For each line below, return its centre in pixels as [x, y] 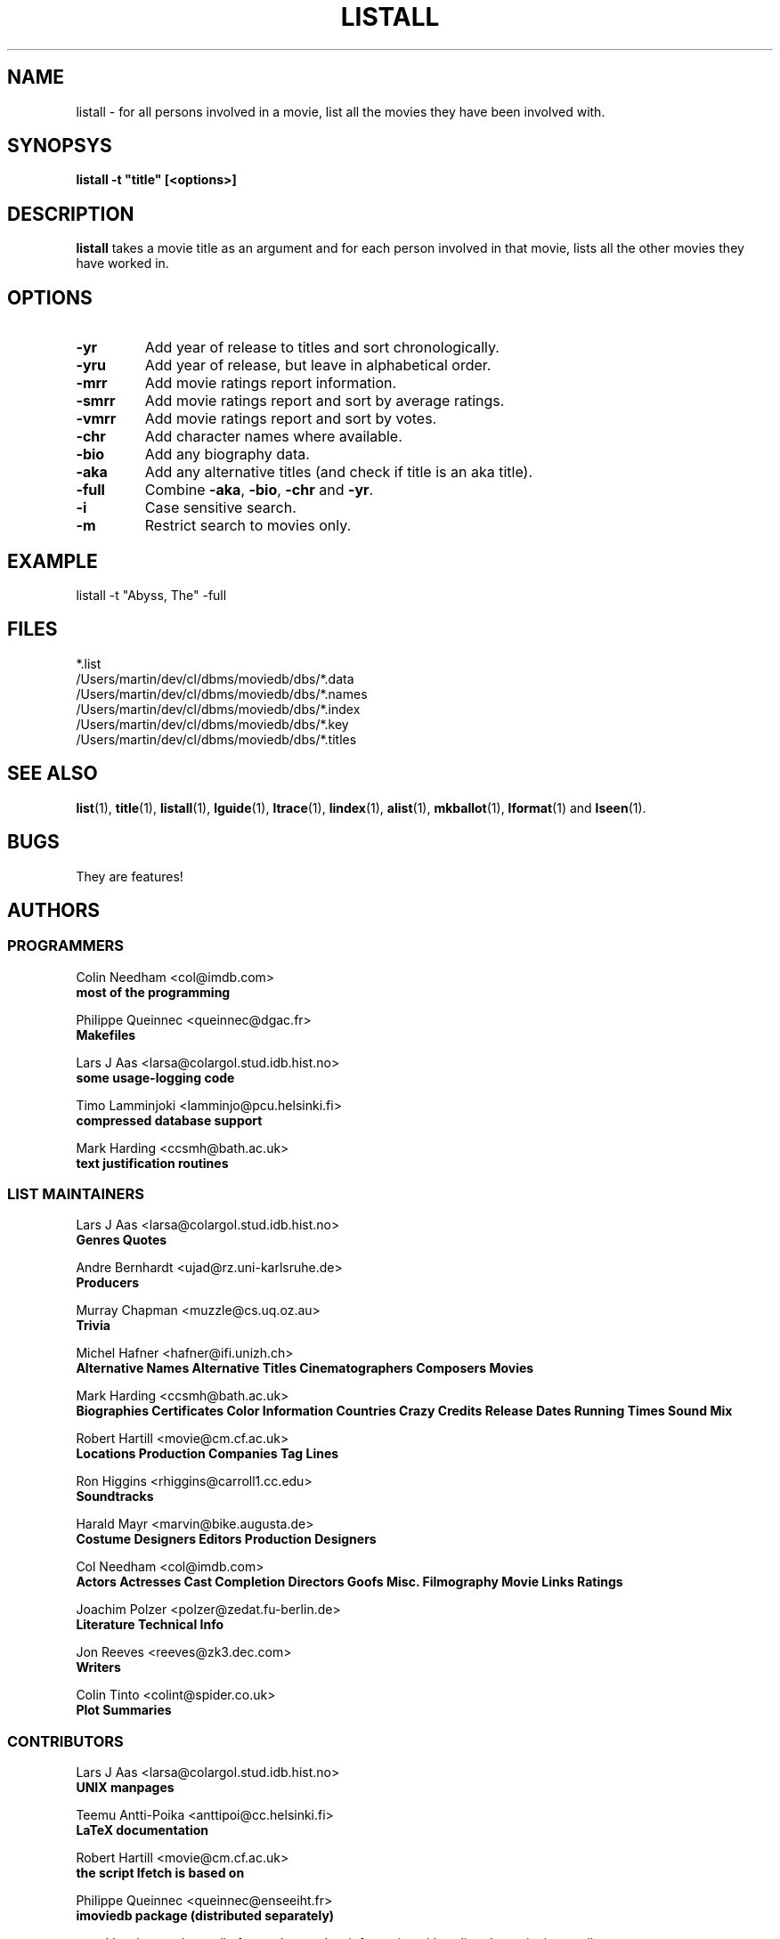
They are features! [130, 876]
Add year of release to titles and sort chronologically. [322, 348]
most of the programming [153, 992]
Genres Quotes [122, 1240]
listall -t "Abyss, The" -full [151, 595]
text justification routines [152, 1163]
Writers [98, 1667]
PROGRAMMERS [66, 946]
